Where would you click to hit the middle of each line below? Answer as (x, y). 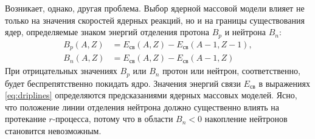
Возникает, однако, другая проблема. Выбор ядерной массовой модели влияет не (155, 8)
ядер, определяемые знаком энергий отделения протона (107, 32)
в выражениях (285, 83)
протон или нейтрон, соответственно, (231, 71)
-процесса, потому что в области (113, 119)
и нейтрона (245, 32)
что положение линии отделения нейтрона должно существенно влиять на (142, 107)
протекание (26, 119)
